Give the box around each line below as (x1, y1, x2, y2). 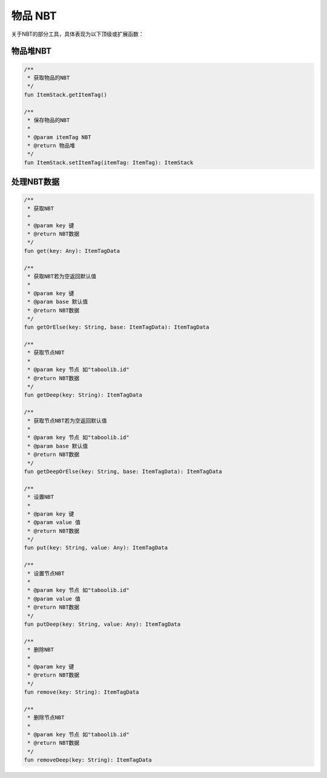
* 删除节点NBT (27, 714, 65, 721)
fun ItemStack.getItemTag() (24, 91, 107, 98)
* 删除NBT (27, 646, 54, 653)
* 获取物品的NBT (27, 74, 70, 81)
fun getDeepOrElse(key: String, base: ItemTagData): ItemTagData (24, 468, 222, 475)
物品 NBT (11, 9, 57, 22)
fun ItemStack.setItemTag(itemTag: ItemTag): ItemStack (24, 159, 194, 166)
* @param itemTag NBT (27, 133, 91, 141)
